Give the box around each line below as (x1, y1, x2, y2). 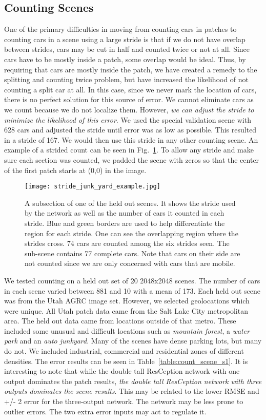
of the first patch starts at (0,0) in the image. (4, 164, 147, 175)
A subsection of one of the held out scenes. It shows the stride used (25, 197, 236, 208)
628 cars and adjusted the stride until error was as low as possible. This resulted (4, 124, 257, 135)
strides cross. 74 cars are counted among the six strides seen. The (25, 238, 230, 249)
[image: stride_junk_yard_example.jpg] (25, 183, 160, 190)
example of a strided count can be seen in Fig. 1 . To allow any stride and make (4, 144, 254, 155)
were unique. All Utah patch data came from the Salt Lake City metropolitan (4, 305, 248, 316)
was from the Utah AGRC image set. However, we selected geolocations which (4, 295, 250, 306)
